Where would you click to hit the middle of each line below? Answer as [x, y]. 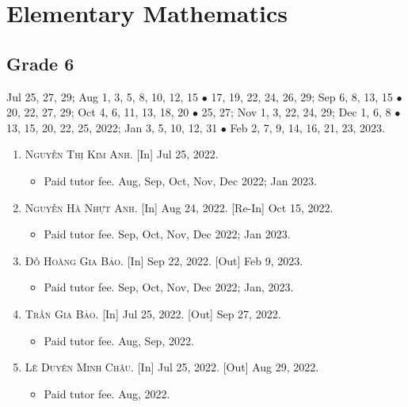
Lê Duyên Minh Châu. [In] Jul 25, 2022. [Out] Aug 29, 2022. [172, 367]
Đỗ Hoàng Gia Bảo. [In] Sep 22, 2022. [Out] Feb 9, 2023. [164, 260]
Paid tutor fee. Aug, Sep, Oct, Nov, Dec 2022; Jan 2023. [181, 180]
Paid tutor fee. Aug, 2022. [107, 393]
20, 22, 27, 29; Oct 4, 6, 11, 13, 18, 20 [98, 112]
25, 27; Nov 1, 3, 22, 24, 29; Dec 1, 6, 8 [296, 112]
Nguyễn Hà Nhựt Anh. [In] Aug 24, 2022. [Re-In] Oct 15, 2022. [179, 207]
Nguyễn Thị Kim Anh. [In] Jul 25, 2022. [122, 154]
